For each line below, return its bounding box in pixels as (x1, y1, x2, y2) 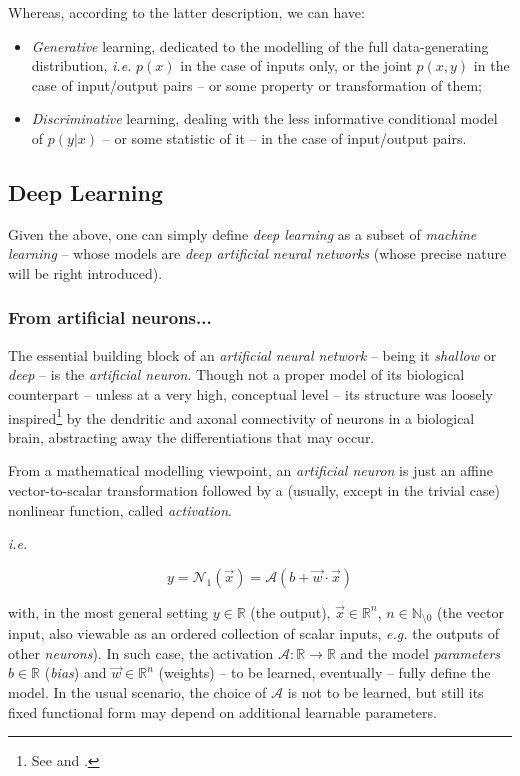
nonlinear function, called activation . (8, 499, 232, 520)
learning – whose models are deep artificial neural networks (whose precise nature (8, 243, 507, 264)
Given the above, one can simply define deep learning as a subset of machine (8, 223, 477, 244)
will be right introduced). (8, 262, 163, 283)
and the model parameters (340, 642, 501, 663)
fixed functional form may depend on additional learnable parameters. (8, 701, 437, 722)
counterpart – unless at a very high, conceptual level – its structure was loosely (8, 383, 493, 404)
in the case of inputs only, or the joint (180, 55, 412, 76)
